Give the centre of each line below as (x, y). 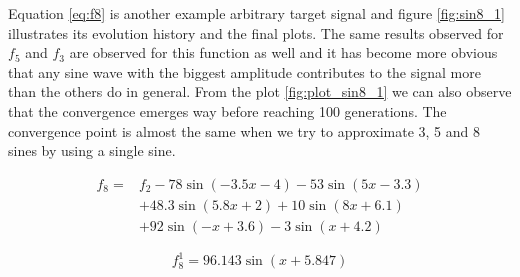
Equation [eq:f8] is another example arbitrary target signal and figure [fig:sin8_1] (256, 13)
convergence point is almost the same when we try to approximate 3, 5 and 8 (244, 130)
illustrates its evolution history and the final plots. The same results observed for (256, 32)
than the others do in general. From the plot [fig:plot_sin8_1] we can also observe (260, 91)
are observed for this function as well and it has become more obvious (283, 52)
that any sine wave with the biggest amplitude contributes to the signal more (244, 71)
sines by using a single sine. (92, 150)
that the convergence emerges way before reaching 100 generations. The (227, 110)
